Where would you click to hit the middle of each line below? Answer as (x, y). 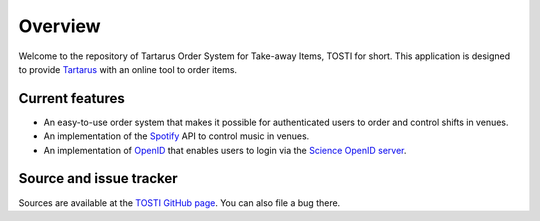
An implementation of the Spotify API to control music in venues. (176, 136)
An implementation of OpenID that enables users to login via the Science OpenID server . (225, 150)
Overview (59, 26)
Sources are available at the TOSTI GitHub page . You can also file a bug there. (179, 202)
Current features (71, 98)
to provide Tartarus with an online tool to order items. (128, 69)
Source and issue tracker (98, 178)
